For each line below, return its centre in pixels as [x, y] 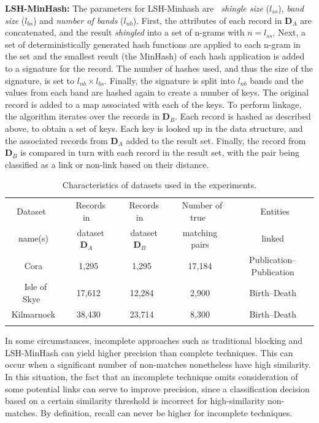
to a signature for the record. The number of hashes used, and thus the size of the [159, 68]
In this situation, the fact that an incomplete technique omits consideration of [152, 377]
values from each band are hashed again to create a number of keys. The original [157, 92]
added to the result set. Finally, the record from [216, 140]
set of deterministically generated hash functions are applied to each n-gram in [153, 44]
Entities [275, 211]
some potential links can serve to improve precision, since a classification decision [157, 388]
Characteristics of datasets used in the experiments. [159, 185]
